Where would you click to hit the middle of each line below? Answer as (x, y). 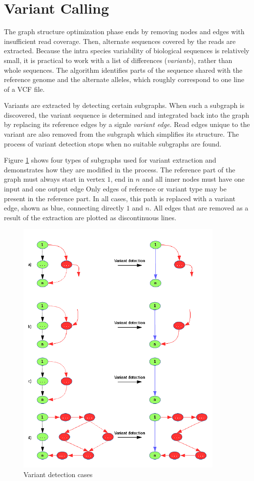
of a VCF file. (24, 89)
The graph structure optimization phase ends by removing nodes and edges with (124, 31)
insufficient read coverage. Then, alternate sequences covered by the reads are (120, 41)
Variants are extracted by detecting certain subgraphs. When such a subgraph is (124, 105)
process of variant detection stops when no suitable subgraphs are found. (113, 143)
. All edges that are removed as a (199, 208)
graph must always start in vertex (54, 179)
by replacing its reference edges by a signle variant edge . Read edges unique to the (127, 124)
